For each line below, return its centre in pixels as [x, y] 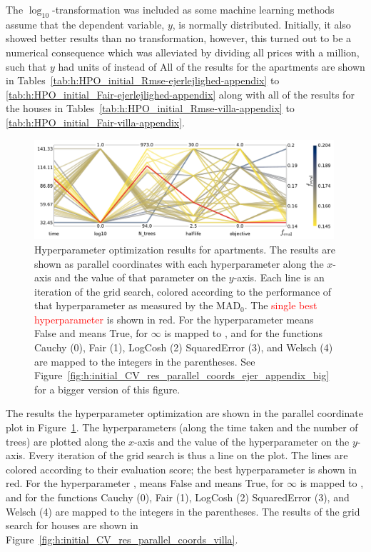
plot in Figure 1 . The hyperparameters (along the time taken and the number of [182, 427]
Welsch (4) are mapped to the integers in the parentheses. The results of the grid [183, 511]
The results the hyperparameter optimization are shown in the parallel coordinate [185, 413]
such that [26, 66]
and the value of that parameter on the [140, 277]
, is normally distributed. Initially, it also [261, 24]
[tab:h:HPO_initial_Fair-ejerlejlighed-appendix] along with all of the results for [180, 94]
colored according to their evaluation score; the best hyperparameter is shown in [182, 469]
